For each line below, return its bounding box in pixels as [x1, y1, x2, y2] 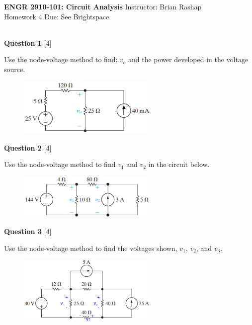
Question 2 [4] [4, 142, 52, 153]
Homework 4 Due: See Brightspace [4, 11, 109, 21]
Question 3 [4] [4, 226, 52, 237]
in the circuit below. [148, 159, 210, 169]
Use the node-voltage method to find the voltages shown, [4, 243, 177, 253]
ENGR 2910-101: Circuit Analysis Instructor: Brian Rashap [4, 1, 202, 11]
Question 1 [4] [4, 37, 52, 48]
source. [4, 64, 25, 74]
